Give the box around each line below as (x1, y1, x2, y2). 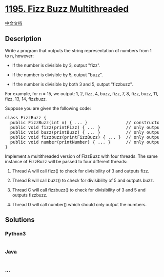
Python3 (5, 231, 26, 237)
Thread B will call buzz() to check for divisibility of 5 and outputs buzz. (12, 177, 154, 183)
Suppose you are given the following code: (5, 105, 91, 111)
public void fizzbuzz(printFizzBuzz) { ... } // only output (10, 134, 163, 140)
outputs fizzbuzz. (12, 192, 48, 198)
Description (5, 35, 41, 43)
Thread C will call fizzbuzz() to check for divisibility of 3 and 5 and (12, 187, 146, 192)
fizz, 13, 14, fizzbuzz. (5, 96, 47, 102)
